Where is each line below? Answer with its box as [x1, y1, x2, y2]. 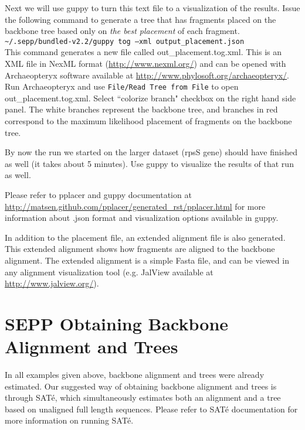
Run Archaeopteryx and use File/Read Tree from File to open [5, 80, 239, 93]
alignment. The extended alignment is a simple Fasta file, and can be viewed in [5, 254, 289, 266]
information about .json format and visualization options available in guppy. [5, 211, 279, 224]
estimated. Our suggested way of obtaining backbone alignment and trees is [5, 380, 277, 392]
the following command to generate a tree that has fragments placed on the [5, 13, 276, 25]
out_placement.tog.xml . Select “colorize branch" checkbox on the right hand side [5, 91, 296, 104]
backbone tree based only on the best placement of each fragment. [5, 25, 240, 37]
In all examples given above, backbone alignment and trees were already [5, 368, 265, 381]
